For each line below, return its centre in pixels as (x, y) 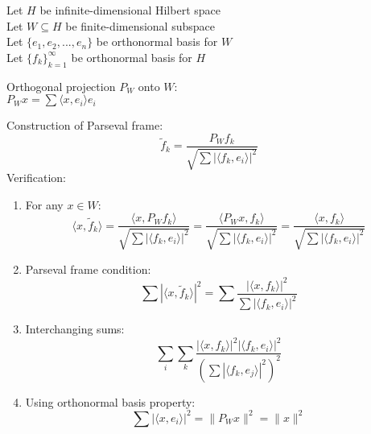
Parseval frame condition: (88, 269)
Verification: (36, 178)
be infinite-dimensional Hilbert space (130, 10)
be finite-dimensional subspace (140, 25)
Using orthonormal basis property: (110, 401)
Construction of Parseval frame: (85, 125)
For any (44, 204)
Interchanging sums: (75, 329)
